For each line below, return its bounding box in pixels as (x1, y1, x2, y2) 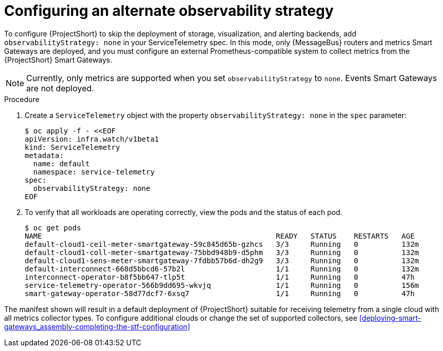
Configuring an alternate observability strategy (4, 2, 334, 19)
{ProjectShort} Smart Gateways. (4, 55, 113, 64)
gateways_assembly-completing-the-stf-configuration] (4, 322, 190, 331)
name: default (33, 159, 90, 168)
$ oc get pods (25, 223, 81, 232)
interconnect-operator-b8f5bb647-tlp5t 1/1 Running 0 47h (25, 272, 415, 281)
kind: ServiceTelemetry (25, 143, 120, 151)
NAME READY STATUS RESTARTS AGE (25, 231, 415, 240)
